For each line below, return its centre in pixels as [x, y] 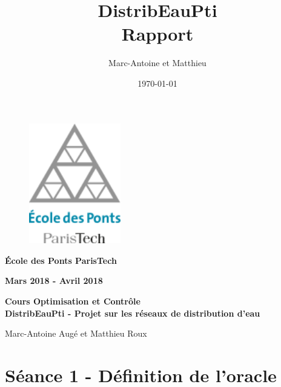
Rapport [157, 34]
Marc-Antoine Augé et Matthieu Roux [76, 333]
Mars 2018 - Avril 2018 [54, 281]
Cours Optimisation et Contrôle [73, 301]
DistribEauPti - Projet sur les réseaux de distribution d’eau [133, 313]
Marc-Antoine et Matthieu [157, 63]
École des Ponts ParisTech [61, 260]
